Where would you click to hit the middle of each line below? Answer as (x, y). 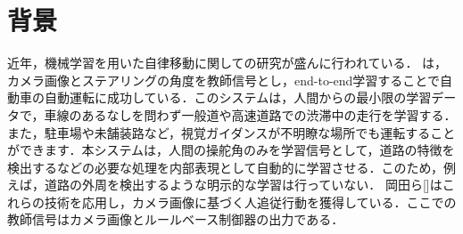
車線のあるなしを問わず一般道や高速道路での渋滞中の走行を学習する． (250, 114)
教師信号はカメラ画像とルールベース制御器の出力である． (176, 219)
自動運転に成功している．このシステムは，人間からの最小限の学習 (238, 97)
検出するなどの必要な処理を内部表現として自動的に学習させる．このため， (225, 167)
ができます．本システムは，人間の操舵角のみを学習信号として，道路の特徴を (231, 150)
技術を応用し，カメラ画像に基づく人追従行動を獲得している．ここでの (250, 202)
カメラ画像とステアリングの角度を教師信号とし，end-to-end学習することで (223, 80)
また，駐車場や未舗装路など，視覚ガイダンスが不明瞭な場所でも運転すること (231, 132)
